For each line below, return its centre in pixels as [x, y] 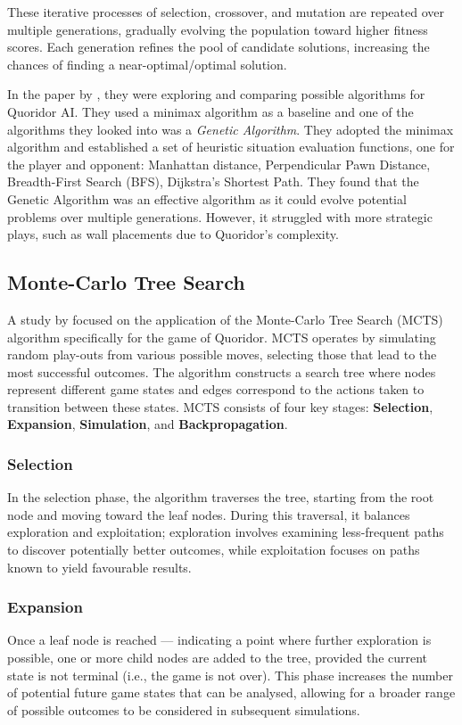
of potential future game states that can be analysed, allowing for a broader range [231, 692]
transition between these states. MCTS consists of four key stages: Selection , [220, 406]
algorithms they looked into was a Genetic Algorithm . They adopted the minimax [231, 129]
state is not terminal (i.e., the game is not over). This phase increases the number [230, 675]
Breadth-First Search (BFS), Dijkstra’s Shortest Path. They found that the [213, 181]
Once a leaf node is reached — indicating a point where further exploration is [219, 640]
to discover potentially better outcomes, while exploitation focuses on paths [214, 550]
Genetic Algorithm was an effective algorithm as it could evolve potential [207, 198]
